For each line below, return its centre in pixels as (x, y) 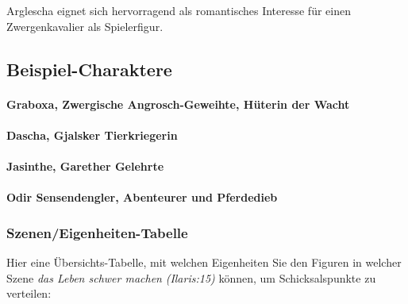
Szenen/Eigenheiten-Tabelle (97, 232)
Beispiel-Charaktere (89, 69)
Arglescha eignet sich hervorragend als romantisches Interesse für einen (179, 10)
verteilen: (29, 293)
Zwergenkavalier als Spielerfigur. (85, 26)
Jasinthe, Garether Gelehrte (85, 165)
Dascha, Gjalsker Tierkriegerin (92, 135)
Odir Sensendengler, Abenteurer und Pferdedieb (142, 197)
